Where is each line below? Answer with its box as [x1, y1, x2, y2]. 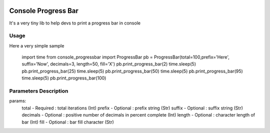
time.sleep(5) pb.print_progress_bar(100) [21, 75, 106, 81]
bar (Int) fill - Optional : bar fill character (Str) [21, 119, 114, 125]
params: [9, 98, 26, 104]
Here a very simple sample [9, 42, 64, 48]
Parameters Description [9, 87, 68, 94]
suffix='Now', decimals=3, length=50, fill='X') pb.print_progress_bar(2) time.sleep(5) [21, 61, 196, 67]
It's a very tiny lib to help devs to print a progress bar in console [9, 20, 141, 26]
